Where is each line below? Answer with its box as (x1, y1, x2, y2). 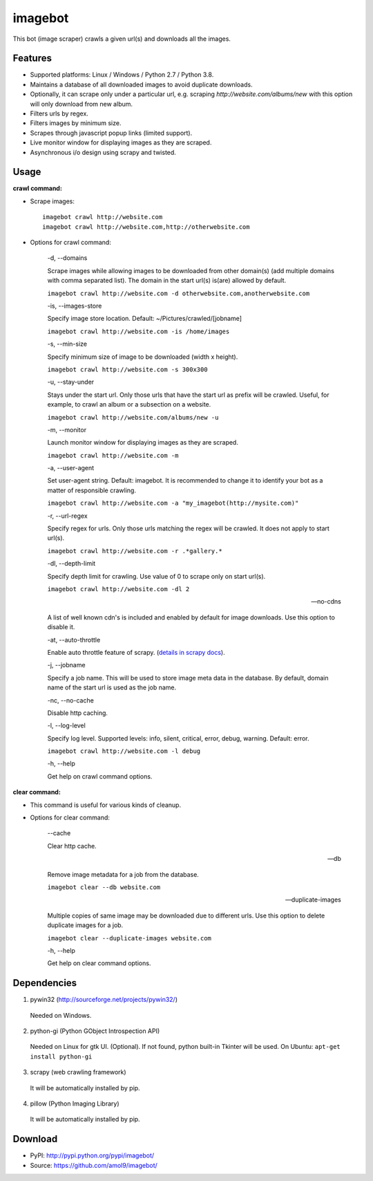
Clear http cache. (47, 841, 97, 850)
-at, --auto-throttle (47, 635, 101, 644)
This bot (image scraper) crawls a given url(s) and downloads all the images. (12, 35, 231, 43)
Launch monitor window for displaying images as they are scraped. (47, 438, 238, 447)
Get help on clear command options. (47, 959, 151, 967)
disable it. (47, 623, 75, 631)
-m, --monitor (47, 425, 86, 434)
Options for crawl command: (30, 239, 112, 247)
